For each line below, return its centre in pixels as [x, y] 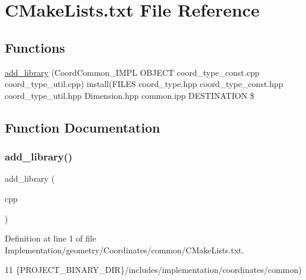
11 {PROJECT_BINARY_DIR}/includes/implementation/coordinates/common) [153, 270]
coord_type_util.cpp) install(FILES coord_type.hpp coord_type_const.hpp [144, 84]
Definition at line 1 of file [51, 238]
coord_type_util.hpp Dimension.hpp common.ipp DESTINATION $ [130, 95]
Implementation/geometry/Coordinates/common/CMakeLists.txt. [125, 250]
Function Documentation [83, 127]
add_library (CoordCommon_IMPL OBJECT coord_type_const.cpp [132, 72]
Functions [35, 47]
